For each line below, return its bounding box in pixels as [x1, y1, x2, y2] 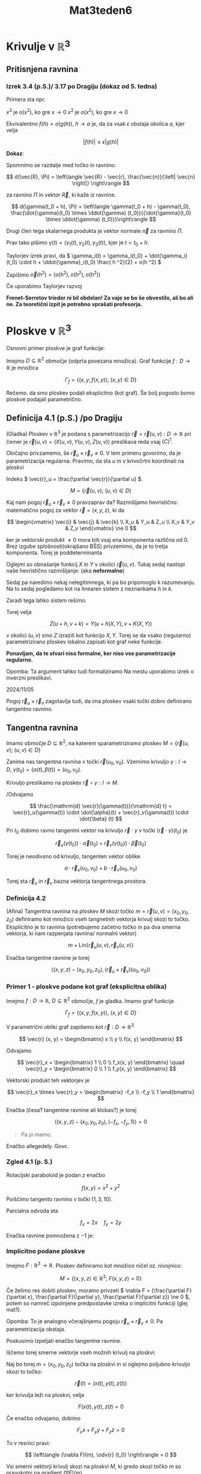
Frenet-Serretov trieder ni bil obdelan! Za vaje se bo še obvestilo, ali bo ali [6, 294, 194, 301]
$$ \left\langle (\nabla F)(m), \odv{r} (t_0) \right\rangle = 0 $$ [25, 1451, 177, 1458]
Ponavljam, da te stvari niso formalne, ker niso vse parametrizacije [6, 649, 176, 657]
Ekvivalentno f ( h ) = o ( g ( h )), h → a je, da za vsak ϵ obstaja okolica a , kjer [6, 120, 185, 127]
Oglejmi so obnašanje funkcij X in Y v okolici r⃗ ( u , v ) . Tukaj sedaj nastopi [6, 560, 185, 568]
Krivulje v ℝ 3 [6, 37, 71, 54]
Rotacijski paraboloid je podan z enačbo [6, 1171, 106, 1179]
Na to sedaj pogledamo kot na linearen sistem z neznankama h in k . [6, 585, 173, 592]
